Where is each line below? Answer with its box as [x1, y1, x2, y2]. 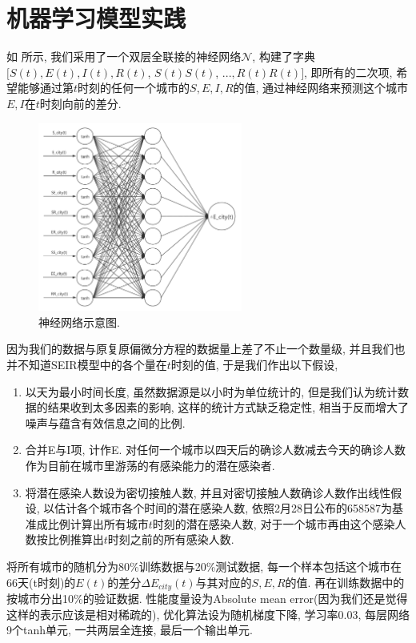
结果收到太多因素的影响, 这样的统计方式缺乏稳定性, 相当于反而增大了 [47, 399, 409, 416]
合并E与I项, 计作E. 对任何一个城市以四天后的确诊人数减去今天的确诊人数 [25, 441, 406, 458]
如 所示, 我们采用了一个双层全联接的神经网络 [6, 48, 242, 65]
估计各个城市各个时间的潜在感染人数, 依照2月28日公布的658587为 [54, 500, 392, 516]
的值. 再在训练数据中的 [285, 573, 405, 590]
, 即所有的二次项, [304, 63, 393, 80]
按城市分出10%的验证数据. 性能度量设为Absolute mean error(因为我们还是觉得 [6, 590, 408, 607]
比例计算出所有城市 [47, 515, 149, 532]
